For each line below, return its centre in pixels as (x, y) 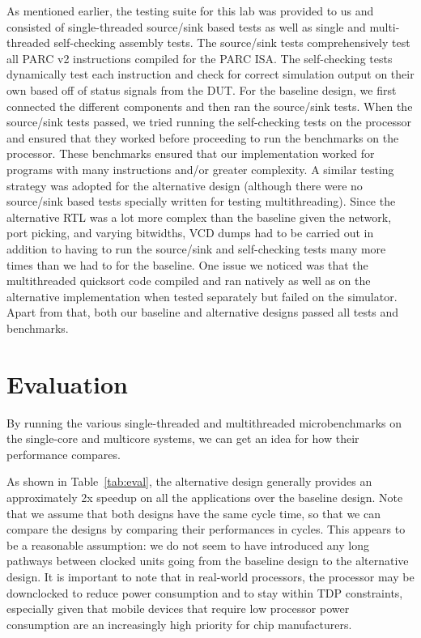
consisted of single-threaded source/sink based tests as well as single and (186, 26)
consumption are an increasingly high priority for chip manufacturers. (179, 624)
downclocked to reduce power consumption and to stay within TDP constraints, (205, 592)
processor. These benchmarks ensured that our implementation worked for (191, 153)
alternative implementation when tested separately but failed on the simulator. (202, 296)
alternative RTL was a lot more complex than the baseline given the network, (199, 217)
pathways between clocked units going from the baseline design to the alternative (208, 561)
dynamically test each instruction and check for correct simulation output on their (210, 74)
